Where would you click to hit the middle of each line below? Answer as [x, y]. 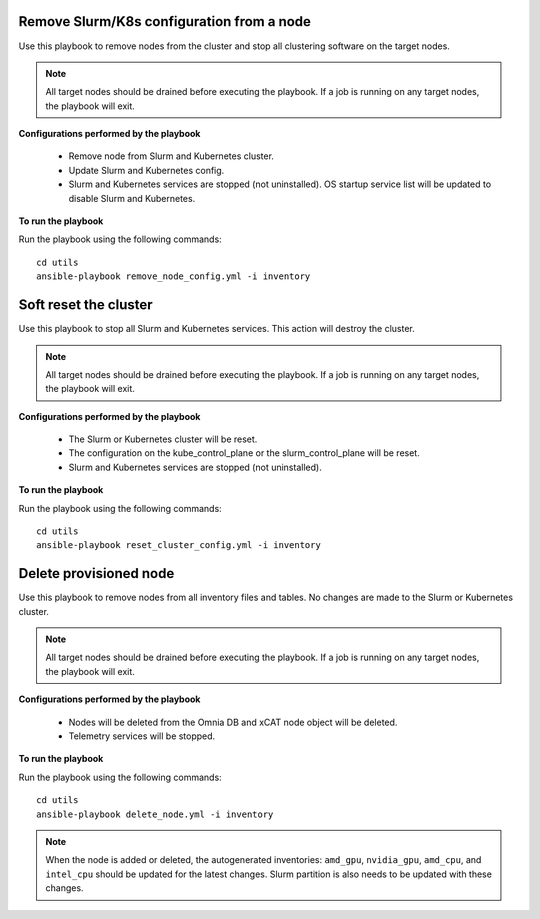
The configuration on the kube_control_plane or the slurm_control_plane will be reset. [244, 453]
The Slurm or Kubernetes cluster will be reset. [163, 439]
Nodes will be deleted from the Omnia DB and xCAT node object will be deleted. [233, 722]
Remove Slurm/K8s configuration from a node [165, 21]
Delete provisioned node [96, 573]
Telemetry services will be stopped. [142, 736]
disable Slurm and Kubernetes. [132, 198]
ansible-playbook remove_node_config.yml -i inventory [173, 276]
